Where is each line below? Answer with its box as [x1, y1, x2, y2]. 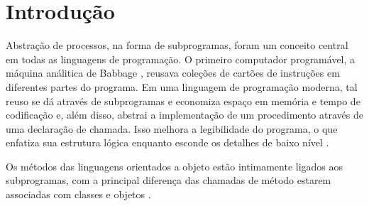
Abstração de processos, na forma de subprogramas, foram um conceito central [6, 38, 348, 53]
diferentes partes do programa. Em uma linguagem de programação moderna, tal [6, 79, 358, 94]
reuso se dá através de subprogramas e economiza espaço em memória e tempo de [6, 93, 360, 108]
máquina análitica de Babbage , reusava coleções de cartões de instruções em [6, 65, 340, 80]
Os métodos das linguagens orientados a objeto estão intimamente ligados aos [6, 158, 343, 173]
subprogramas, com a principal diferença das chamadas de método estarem [6, 173, 331, 188]
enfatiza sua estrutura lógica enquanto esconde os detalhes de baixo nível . [6, 135, 329, 150]
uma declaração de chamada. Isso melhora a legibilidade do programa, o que [6, 121, 338, 136]
